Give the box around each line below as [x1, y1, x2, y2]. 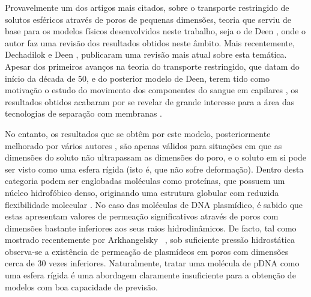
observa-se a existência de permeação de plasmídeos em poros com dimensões [5, 245, 289, 257]
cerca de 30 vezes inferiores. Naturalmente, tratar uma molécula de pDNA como [5, 257, 300, 269]
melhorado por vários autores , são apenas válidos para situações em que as [5, 139, 282, 152]
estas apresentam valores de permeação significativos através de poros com [5, 210, 279, 222]
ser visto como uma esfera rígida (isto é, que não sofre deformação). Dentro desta [5, 162, 304, 175]
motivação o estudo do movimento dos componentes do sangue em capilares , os [5, 84, 298, 96]
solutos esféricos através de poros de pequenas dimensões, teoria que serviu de [5, 13, 291, 25]
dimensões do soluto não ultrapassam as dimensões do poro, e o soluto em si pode [5, 151, 307, 164]
